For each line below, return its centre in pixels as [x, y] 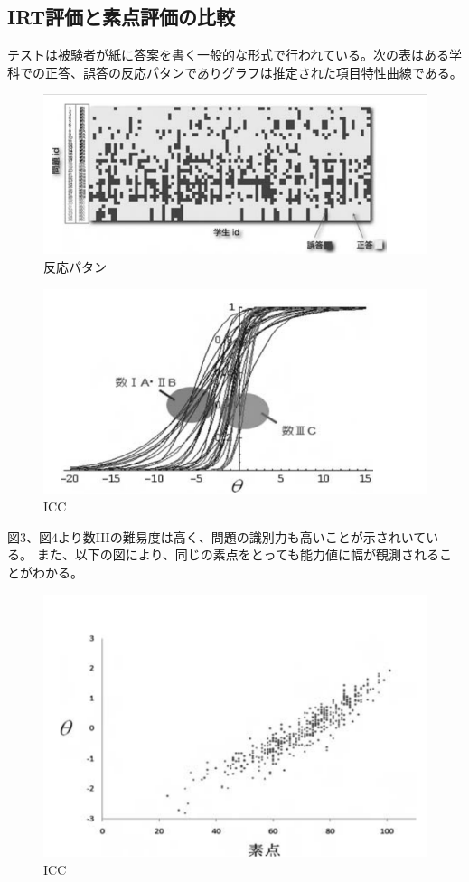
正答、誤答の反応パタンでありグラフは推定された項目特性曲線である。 [253, 72]
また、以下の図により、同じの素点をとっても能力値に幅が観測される [238, 554]
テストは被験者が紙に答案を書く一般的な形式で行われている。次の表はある [228, 55]
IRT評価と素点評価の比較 [122, 17]
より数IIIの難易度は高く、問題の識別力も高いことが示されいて [242, 536]
